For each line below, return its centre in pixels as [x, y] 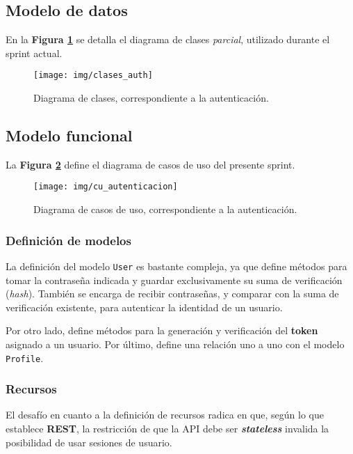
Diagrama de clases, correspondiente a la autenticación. [151, 98]
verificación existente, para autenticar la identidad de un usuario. [144, 307]
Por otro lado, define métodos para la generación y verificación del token [162, 330]
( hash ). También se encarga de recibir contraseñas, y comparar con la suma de [172, 293]
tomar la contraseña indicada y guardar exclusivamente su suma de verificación [174, 280]
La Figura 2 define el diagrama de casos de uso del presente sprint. [150, 164]
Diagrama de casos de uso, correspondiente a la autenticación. [165, 209]
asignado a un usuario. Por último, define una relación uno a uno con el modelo [175, 344]
